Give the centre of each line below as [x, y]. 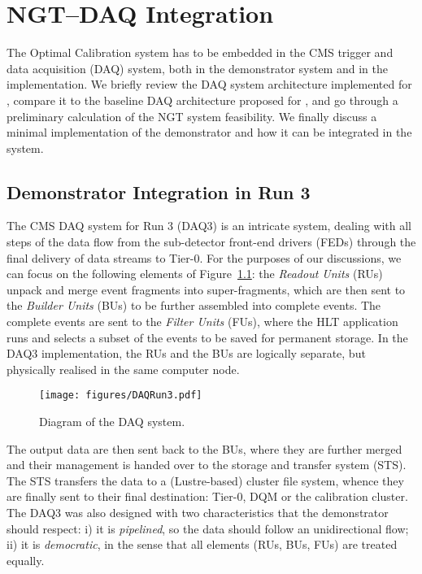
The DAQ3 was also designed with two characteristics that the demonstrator [198, 513]
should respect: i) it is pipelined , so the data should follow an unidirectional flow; [208, 528]
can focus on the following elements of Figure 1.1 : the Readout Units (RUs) [195, 274]
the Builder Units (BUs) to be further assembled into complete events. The [194, 305]
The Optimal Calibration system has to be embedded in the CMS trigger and [200, 52]
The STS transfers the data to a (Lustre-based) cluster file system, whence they [205, 480]
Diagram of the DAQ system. [112, 422]
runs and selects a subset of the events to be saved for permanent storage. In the [207, 337]
